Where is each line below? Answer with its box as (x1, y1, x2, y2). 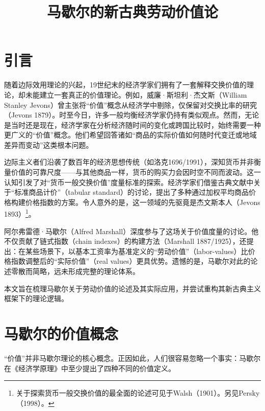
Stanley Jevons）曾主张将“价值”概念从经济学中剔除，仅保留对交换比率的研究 (4, 99, 257, 110)
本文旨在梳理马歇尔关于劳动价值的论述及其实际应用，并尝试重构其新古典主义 (4, 283, 261, 293)
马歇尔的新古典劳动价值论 (46, 1, 218, 22)
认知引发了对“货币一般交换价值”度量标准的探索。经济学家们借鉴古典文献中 (4, 176, 254, 187)
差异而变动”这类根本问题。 (4, 139, 93, 150)
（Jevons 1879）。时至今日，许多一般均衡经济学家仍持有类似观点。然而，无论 (4, 109, 259, 120)
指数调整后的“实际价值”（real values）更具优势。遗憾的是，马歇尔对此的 (11, 256, 251, 266)
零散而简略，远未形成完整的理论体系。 (11, 266, 140, 277)
